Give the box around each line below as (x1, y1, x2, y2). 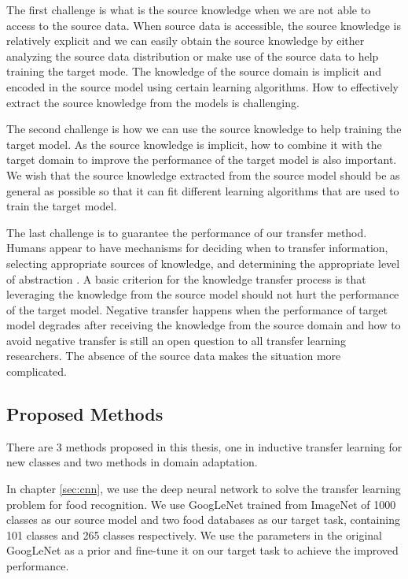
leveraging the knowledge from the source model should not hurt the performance (6, 286, 399, 302)
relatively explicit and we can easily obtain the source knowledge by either (6, 32, 365, 49)
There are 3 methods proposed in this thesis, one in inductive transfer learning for (6, 438, 402, 455)
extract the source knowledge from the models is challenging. (6, 94, 300, 110)
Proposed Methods (6, 402, 164, 426)
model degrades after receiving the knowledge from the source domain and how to (6, 317, 401, 333)
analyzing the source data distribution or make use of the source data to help (6, 47, 379, 64)
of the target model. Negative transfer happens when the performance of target (6, 301, 388, 317)
